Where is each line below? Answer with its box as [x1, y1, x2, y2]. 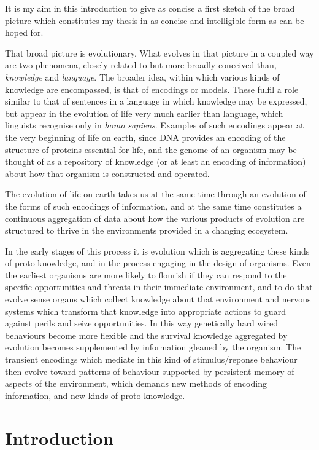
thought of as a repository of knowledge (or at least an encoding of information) [5, 155, 306, 168]
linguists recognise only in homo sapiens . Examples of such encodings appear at [5, 119, 304, 132]
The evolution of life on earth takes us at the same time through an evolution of [5, 187, 306, 200]
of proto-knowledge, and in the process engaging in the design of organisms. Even [5, 256, 311, 269]
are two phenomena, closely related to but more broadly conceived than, [5, 58, 277, 71]
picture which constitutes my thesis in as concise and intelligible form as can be [5, 14, 304, 26]
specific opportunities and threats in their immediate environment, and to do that [5, 280, 313, 293]
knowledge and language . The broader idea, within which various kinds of [5, 70, 280, 83]
